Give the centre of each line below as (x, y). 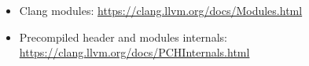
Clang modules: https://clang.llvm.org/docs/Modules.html (161, 10)
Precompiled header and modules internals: (123, 37)
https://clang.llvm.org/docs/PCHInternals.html (134, 52)
